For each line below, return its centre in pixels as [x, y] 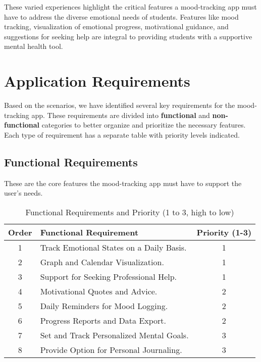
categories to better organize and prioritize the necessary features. [144, 125]
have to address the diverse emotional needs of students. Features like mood [121, 16]
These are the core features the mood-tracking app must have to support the [123, 183]
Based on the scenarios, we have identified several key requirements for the [120, 105]
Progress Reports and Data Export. [103, 320]
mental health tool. [34, 46]
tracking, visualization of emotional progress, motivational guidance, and [116, 26]
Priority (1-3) [224, 232]
